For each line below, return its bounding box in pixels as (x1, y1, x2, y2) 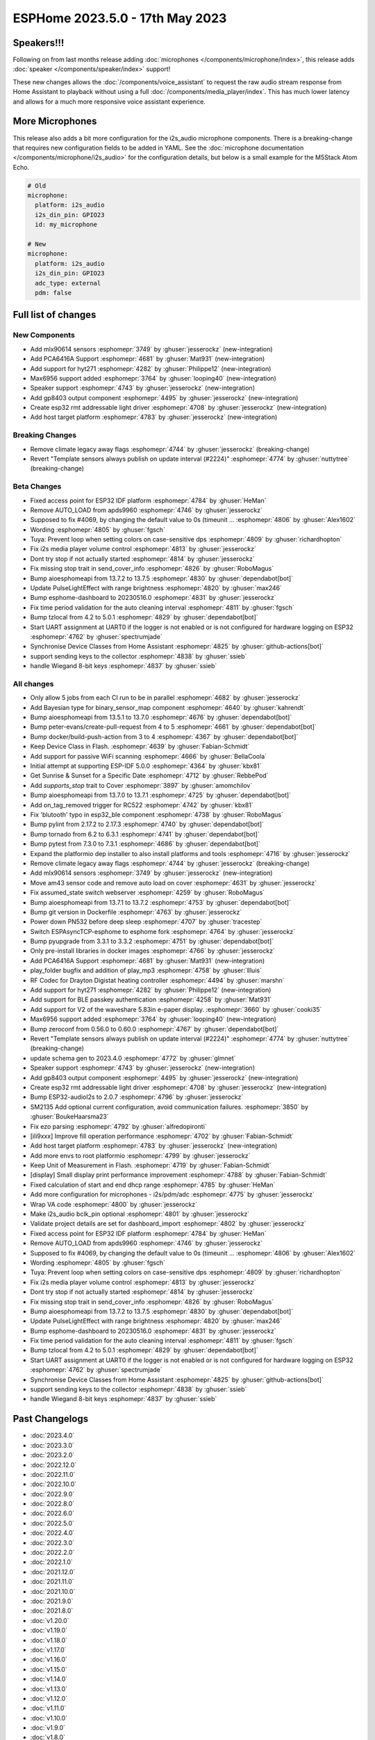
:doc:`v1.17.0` (30, 1645, 67, 1654)
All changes (12, 679, 54, 688)
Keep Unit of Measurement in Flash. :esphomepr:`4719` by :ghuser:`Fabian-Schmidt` (30, 1161, 272, 1169)
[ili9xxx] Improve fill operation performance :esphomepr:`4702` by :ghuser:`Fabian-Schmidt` (30, 1132, 294, 1140)
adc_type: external (35, 279, 101, 287)
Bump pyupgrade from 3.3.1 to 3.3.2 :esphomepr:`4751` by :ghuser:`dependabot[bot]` (30, 937, 274, 946)
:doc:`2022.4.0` (30, 1528, 75, 1537)
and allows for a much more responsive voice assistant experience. (12, 97, 206, 106)
